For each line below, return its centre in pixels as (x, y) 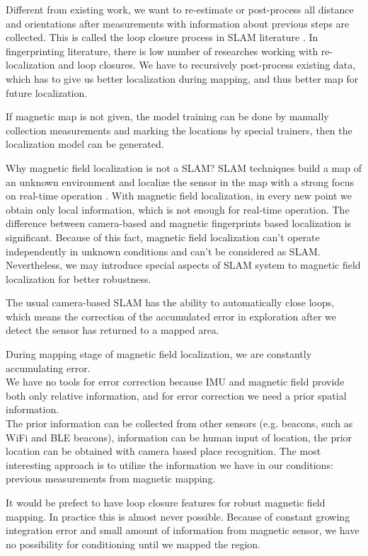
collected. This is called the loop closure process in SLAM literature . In (162, 37)
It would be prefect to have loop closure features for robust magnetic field (166, 502)
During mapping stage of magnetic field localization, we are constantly (159, 354)
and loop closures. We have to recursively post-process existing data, (207, 65)
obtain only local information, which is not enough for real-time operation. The (178, 209)
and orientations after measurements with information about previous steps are (178, 23)
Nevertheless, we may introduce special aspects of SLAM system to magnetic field (183, 265)
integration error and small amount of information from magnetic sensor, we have (183, 530)
